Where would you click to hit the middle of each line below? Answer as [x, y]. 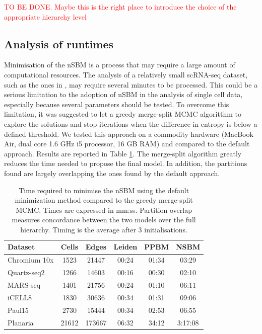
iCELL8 [20, 297]
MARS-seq [24, 285]
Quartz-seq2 [26, 272]
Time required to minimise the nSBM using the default [104, 190]
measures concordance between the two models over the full [104, 220]
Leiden [125, 247]
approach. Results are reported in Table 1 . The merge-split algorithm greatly [123, 153]
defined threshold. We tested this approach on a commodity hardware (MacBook [129, 134]
